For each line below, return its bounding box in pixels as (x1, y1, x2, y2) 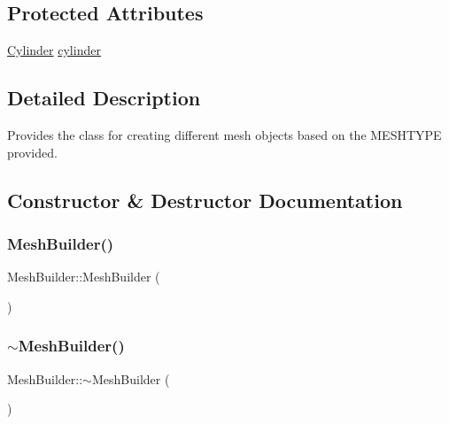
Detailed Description (7, 84, 201, 112)
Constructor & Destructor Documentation (7, 186, 403, 213)
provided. (7, 143, 58, 161)
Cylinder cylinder (7, 41, 101, 59)
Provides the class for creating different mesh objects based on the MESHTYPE (7, 126, 442, 143)
